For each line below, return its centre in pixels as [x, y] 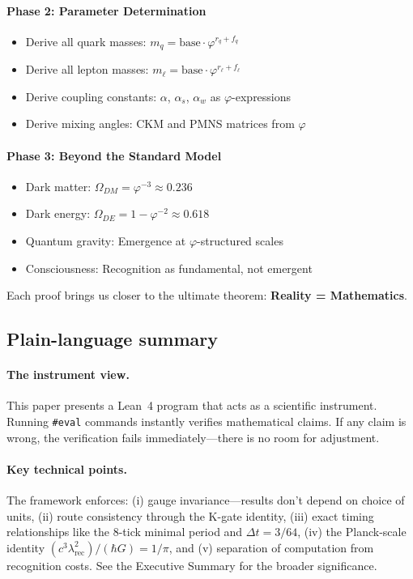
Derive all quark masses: [86, 41]
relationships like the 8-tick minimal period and [125, 532]
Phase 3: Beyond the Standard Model [114, 155]
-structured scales [240, 241]
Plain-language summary [113, 339]
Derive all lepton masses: [87, 69]
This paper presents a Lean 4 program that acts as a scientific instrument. [192, 405]
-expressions [262, 96]
